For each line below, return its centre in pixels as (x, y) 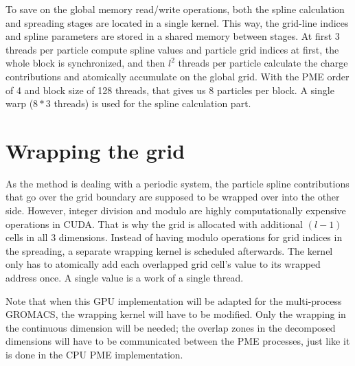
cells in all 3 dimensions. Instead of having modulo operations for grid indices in (174, 237)
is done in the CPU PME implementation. (94, 354)
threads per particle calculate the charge (263, 63)
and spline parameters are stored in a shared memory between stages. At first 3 (173, 36)
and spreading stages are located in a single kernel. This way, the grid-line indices (177, 22)
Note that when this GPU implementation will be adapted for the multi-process (174, 300)
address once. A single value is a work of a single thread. (125, 278)
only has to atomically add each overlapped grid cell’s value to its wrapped (163, 264)
